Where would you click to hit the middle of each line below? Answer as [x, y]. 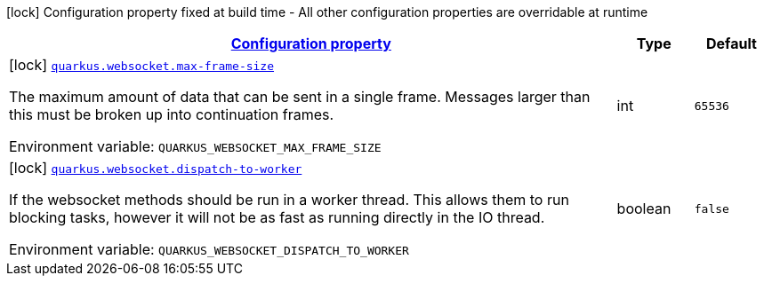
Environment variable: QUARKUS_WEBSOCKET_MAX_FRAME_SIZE [195, 146]
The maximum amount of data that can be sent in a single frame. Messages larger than [300, 97]
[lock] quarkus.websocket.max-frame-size [142, 65]
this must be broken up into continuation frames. [172, 114]
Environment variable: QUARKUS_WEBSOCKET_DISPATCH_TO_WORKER [209, 249]
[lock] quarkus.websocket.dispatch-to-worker [156, 168]
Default [731, 43]
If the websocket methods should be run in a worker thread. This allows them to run [289, 200]
